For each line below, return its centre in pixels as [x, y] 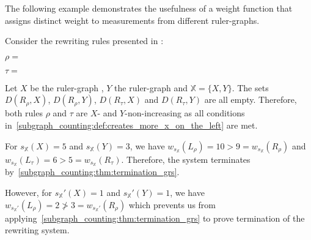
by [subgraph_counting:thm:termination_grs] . [92, 172]
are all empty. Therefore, [251, 99]
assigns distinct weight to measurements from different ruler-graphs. [132, 20]
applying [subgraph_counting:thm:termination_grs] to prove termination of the [155, 218]
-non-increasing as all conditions [185, 113]
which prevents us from [172, 204]
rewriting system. [37, 230]
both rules [24, 113]
